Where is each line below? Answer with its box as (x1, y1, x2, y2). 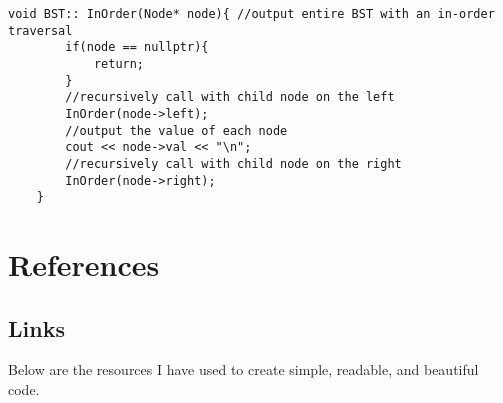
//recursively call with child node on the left (65, 90, 395, 105)
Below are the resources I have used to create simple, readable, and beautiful (8, 359, 479, 380)
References (8, 244, 160, 285)
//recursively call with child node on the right (65, 156, 402, 171)
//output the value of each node (65, 123, 288, 138)
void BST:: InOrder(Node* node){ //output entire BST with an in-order (8, 7, 495, 21)
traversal (8, 23, 73, 38)
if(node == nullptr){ (65, 40, 209, 55)
